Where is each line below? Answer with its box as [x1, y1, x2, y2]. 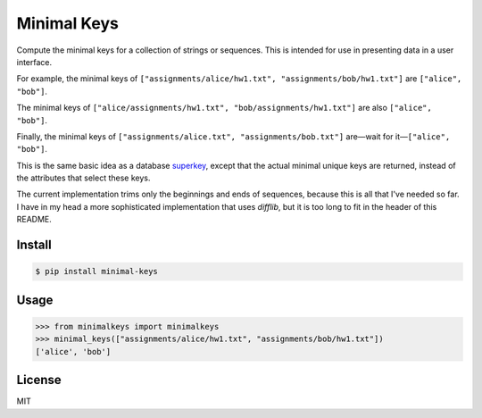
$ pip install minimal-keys [35, 266, 158, 277]
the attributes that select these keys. [16, 172, 151, 183]
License [16, 372, 62, 388]
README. [16, 214, 53, 225]
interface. [16, 56, 53, 67]
